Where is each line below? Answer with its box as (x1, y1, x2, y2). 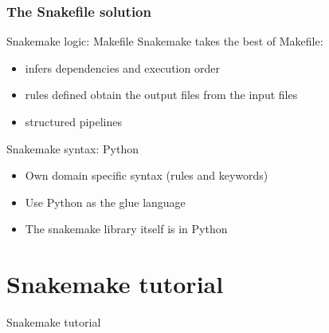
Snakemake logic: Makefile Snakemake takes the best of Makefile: (6, 33, 323, 50)
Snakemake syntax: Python (6, 140, 139, 157)
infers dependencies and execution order (25, 59, 220, 76)
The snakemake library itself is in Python (25, 220, 228, 237)
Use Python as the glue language (25, 193, 186, 210)
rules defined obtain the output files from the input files (25, 86, 298, 103)
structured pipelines (25, 113, 122, 129)
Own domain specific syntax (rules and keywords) (25, 167, 268, 184)
